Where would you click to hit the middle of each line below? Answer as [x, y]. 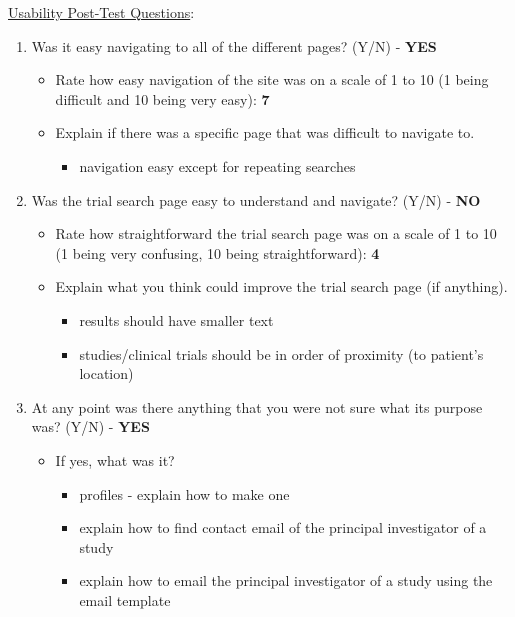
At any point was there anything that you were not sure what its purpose [257, 406]
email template [125, 599]
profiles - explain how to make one [184, 493]
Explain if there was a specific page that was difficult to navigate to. [265, 132]
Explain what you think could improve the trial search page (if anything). [281, 286]
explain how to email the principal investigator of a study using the [286, 580]
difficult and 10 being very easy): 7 [162, 98]
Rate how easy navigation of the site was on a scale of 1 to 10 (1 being [272, 79]
